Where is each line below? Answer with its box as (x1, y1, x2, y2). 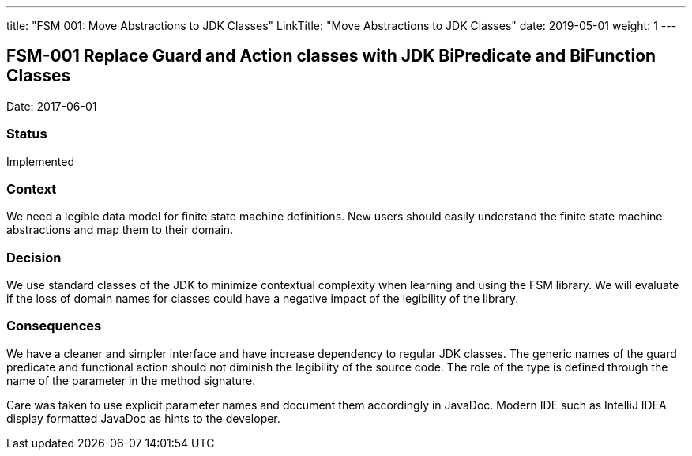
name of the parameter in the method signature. (6, 373, 256, 387)
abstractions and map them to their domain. (6, 223, 234, 237)
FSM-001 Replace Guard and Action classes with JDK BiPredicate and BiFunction (6, 46, 656, 66)
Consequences (6, 318, 102, 334)
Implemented (6, 154, 75, 168)
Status (6, 126, 47, 142)
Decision (6, 249, 62, 266)
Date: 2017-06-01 (6, 99, 97, 113)
